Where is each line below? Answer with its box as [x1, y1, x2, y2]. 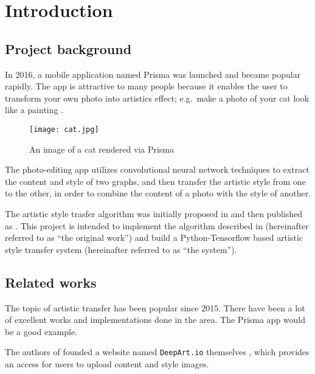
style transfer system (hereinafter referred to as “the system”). [5, 243, 237, 255]
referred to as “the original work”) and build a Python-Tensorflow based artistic [5, 231, 303, 244]
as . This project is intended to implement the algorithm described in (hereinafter [5, 219, 309, 232]
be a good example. [5, 325, 77, 338]
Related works [5, 272, 97, 291]
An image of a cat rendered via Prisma [29, 142, 174, 155]
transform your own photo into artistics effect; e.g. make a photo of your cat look [5, 91, 310, 104]
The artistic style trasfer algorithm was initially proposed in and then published [5, 207, 303, 220]
